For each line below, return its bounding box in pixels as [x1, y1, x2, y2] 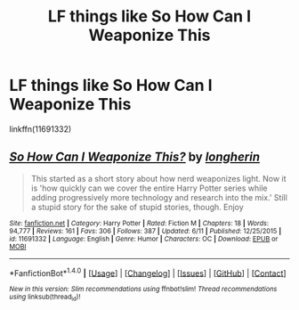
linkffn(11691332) [9, 123, 72, 135]
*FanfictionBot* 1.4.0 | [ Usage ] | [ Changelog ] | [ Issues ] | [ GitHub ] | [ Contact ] [9, 265, 287, 278]
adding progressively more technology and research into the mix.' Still [30, 192, 287, 202]
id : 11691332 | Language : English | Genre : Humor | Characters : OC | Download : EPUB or [9, 234, 279, 243]
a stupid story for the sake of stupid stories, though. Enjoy [30, 201, 245, 212]
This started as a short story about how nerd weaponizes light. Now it [30, 173, 287, 184]
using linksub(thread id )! [9, 292, 81, 303]
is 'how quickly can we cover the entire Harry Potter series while [30, 183, 269, 193]
